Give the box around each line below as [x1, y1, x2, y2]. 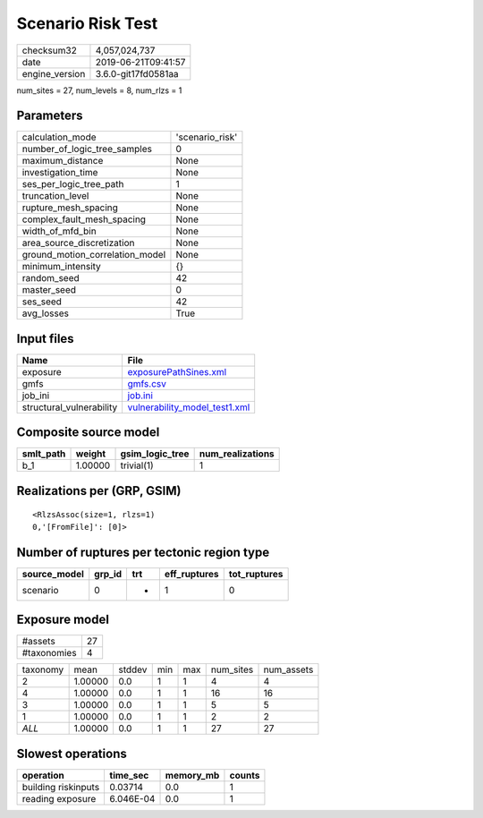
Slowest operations [16, 746, 127, 761]
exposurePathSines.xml [127, 365, 227, 378]
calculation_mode [21, 131, 97, 143]
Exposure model [16, 612, 109, 627]
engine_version [21, 67, 86, 80]
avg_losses [21, 307, 69, 320]
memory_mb [165, 769, 220, 781]
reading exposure [21, 792, 97, 805]
